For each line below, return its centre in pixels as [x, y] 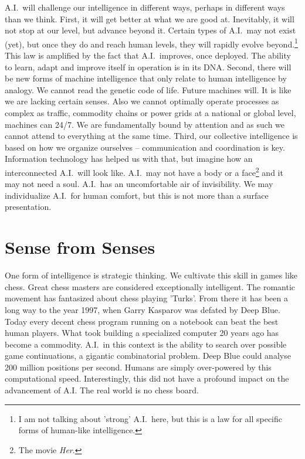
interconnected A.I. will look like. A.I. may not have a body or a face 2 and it [144, 171]
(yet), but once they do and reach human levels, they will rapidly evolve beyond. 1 [151, 43]
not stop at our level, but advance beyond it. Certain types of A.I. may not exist [150, 30]
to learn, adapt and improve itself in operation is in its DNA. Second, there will [148, 67]
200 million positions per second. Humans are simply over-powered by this [138, 367]
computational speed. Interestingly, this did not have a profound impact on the [147, 378]
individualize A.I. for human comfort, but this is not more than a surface [137, 195]
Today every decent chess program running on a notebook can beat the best [142, 321]
